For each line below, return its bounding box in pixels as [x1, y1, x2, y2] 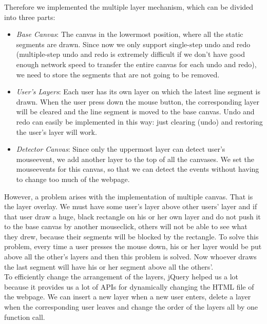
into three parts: [4, 11, 55, 22]
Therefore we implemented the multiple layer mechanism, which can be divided [4, 2, 254, 12]
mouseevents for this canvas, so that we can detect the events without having [16, 164, 259, 174]
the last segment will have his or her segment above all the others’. [4, 261, 214, 272]
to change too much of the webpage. [16, 173, 130, 184]
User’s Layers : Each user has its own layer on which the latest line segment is [16, 86, 260, 97]
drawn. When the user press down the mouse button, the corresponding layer [16, 96, 259, 107]
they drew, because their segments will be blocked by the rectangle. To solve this [4, 231, 259, 241]
